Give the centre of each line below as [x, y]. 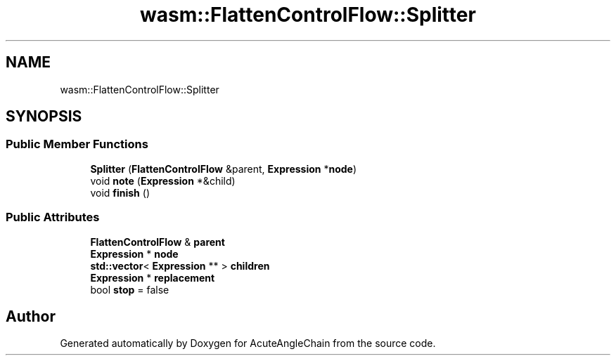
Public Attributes [53, 217]
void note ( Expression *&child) [163, 180]
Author [31, 316]
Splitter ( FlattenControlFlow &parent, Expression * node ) [224, 169]
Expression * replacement [153, 277]
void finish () [120, 192]
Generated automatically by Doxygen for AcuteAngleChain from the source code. [248, 343]
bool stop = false [130, 289]
